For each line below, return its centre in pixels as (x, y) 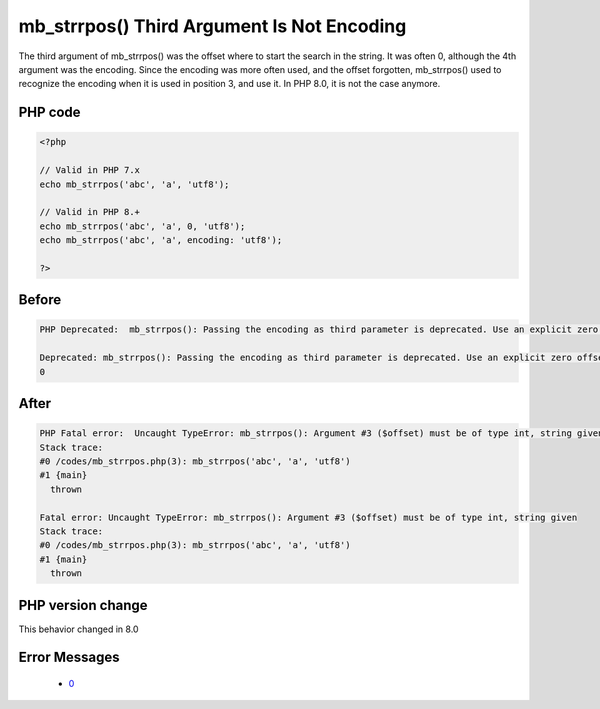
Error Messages (69, 657)
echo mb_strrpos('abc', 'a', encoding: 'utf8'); (161, 240)
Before (40, 300)
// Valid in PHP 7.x (89, 170)
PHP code (49, 112)
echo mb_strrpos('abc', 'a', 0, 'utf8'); (142, 226)
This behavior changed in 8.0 (78, 629)
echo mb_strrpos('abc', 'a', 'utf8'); (134, 184)
